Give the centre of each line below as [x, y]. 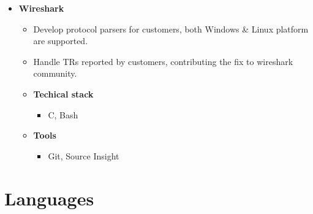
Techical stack [63, 94]
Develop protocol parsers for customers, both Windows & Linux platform [171, 29]
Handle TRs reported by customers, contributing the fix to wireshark [163, 61]
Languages [49, 198]
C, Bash [63, 114]
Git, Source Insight [84, 155]
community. [55, 73]
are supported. [61, 41]
